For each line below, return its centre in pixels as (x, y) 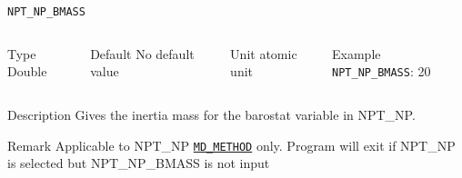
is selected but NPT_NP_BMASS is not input (139, 163)
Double (27, 71)
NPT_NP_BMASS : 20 (382, 71)
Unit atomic (264, 53)
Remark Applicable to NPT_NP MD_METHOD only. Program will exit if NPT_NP (231, 145)
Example (357, 53)
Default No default (142, 53)
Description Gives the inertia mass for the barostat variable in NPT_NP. (211, 114)
